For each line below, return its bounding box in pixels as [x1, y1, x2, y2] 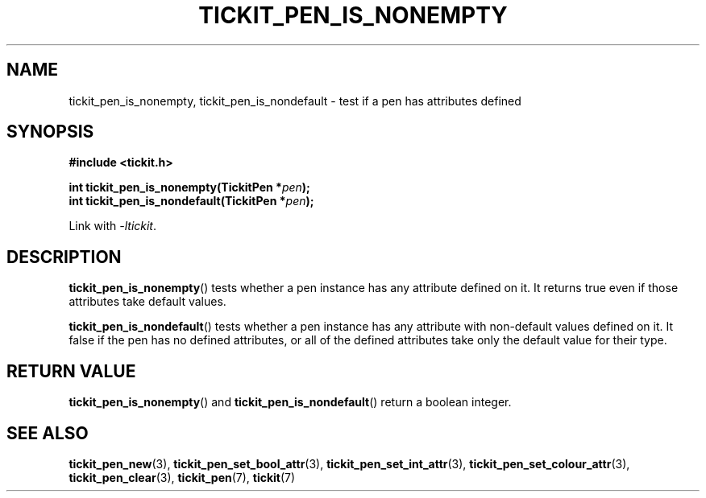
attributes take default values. [69, 294, 226, 309]
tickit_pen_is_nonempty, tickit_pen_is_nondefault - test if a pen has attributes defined [69, 93, 521, 108]
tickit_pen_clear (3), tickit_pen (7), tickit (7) [69, 470, 296, 484]
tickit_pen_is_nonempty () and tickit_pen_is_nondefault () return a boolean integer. [69, 395, 512, 410]
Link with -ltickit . [69, 219, 157, 233]
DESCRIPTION [6, 246, 122, 267]
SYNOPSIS [6, 121, 94, 142]
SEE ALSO [6, 422, 89, 443]
